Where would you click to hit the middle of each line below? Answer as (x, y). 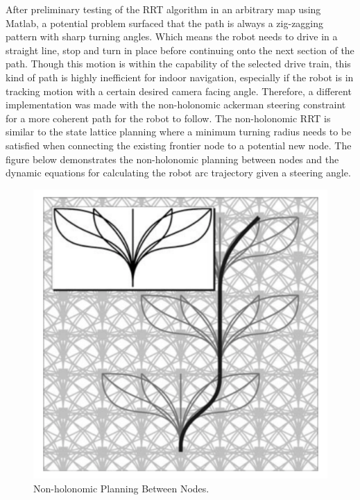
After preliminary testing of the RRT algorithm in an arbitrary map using (163, 9)
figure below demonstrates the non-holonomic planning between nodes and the (172, 159)
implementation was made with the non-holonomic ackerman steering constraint (176, 105)
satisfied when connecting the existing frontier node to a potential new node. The (179, 145)
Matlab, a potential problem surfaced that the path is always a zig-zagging (165, 23)
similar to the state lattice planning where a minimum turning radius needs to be (179, 132)
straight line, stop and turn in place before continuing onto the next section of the (180, 50)
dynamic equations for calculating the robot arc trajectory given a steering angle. (178, 173)
